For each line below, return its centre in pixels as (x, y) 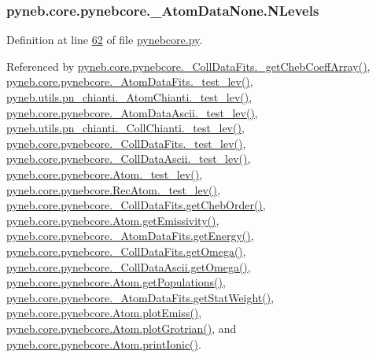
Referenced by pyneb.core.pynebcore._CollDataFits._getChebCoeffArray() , (188, 66)
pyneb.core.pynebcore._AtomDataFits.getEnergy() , (130, 236)
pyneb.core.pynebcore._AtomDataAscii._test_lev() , (132, 112)
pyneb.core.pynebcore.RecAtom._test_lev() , (113, 189)
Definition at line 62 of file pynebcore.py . (105, 40)
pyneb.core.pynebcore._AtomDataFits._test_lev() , (130, 81)
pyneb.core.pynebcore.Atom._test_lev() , (105, 173)
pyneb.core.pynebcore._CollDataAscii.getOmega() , (129, 266)
